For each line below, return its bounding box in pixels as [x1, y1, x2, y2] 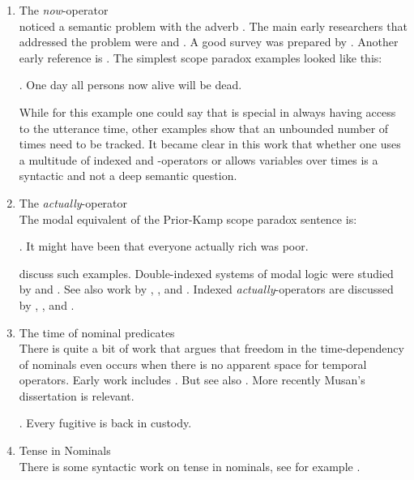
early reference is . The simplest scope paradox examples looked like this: [19, 49, 382, 66]
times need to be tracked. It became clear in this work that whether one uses [19, 135, 401, 152]
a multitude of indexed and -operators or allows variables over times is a [19, 151, 378, 168]
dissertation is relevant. [19, 387, 134, 404]
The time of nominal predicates [19, 324, 175, 341]
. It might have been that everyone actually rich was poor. [19, 238, 309, 255]
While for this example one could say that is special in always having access [19, 103, 396, 120]
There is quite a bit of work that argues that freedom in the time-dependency [19, 340, 404, 357]
